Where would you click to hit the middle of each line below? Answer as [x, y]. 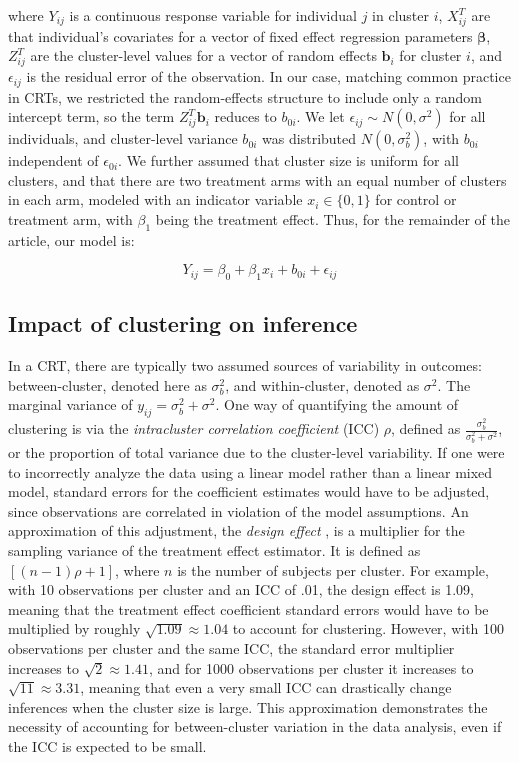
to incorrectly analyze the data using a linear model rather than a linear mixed [250, 471]
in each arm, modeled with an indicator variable [155, 199]
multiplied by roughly [74, 628]
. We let [320, 116]
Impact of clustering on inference [183, 323]
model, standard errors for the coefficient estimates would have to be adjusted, [249, 491]
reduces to [245, 116]
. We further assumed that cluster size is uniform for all [288, 160]
